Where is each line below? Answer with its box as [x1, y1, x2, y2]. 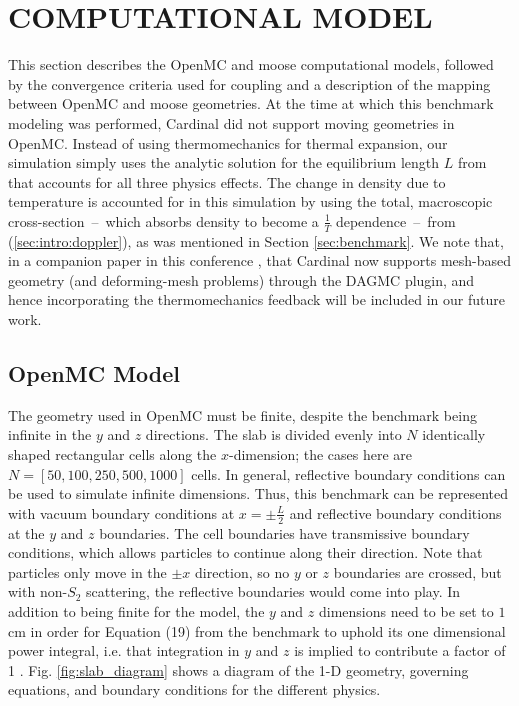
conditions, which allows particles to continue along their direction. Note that [8, 542, 483, 563]
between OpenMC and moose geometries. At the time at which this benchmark [8, 93, 494, 114]
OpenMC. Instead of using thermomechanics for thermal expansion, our [8, 132, 448, 153]
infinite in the [8, 424, 92, 445]
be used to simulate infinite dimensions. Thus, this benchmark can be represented [8, 483, 508, 504]
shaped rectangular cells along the [8, 444, 217, 465]
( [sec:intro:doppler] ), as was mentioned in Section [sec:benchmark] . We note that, [8, 230, 504, 251]
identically [422, 424, 486, 445]
